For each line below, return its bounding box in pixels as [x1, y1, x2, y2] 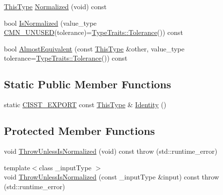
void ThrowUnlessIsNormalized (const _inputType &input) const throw [4, 172, 219, 182]
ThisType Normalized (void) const [4, 1, 107, 11]
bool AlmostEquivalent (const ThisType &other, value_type [4, 43, 185, 53]
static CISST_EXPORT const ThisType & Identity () [4, 99, 167, 110]
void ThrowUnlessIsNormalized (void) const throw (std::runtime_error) [4, 146, 218, 156]
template [4, 162, 30, 172]
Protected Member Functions [4, 123, 155, 138]
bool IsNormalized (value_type [4, 17, 97, 28]
